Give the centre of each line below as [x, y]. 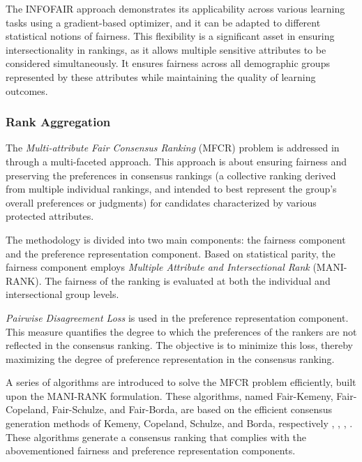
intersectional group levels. [62, 294]
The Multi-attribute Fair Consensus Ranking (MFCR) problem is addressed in [173, 148]
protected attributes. [50, 216]
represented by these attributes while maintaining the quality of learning [161, 76]
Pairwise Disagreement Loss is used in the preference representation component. [177, 317]
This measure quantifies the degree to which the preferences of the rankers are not [181, 331]
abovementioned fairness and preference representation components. [151, 450]
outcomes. [27, 90]
